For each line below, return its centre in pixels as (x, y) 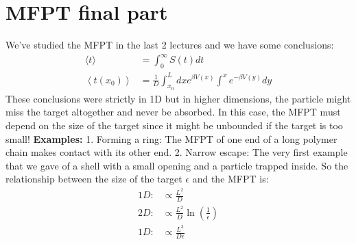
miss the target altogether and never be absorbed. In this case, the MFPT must (173, 112)
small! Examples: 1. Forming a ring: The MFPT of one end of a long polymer (171, 138)
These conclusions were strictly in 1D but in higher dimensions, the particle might (178, 98)
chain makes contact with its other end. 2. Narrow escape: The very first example (177, 152)
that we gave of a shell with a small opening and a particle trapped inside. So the (177, 165)
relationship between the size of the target (94, 179)
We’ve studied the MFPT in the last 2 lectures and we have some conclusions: (170, 45)
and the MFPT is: (230, 179)
